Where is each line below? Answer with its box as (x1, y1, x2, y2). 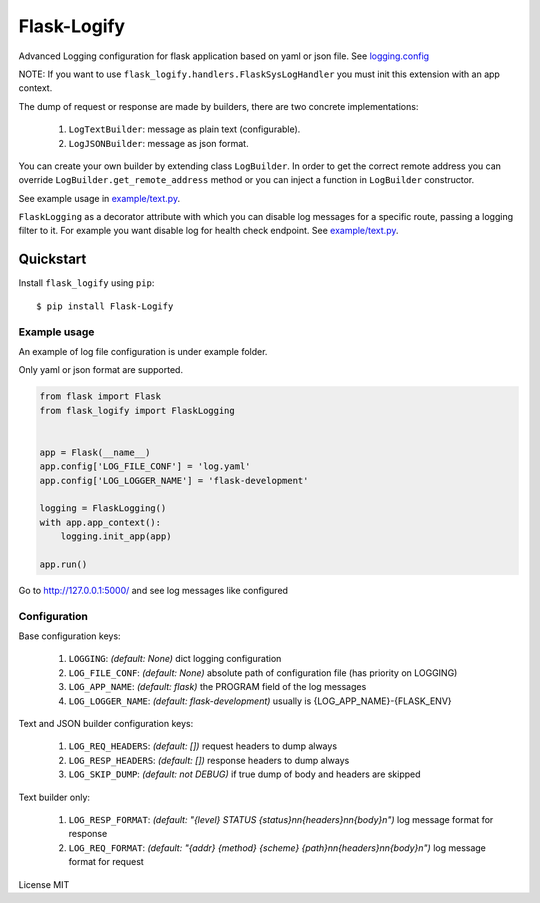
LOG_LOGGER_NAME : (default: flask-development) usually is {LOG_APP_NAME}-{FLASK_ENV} (68, 695, 452, 707)
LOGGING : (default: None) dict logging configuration (68, 653, 282, 665)
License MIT (18, 878, 70, 890)
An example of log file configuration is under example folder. (18, 345, 268, 357)
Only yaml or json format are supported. (18, 364, 184, 376)
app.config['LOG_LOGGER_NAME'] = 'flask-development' (39, 475, 309, 486)
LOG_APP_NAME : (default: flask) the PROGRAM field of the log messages (68, 681, 367, 693)
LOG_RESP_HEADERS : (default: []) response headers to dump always (68, 754, 350, 766)
